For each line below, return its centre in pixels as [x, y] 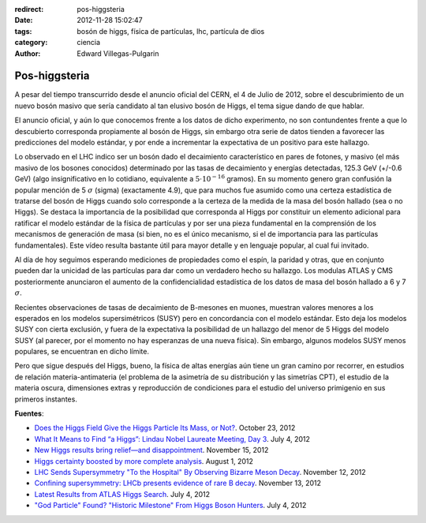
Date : [24, 21]
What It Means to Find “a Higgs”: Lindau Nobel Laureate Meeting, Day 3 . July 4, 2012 [172, 439]
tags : [23, 31]
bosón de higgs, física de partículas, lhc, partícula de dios [171, 31]
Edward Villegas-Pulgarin [118, 53]
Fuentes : [29, 413]
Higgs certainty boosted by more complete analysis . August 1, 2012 [144, 461]
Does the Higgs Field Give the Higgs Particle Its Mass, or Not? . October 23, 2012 [165, 428]
